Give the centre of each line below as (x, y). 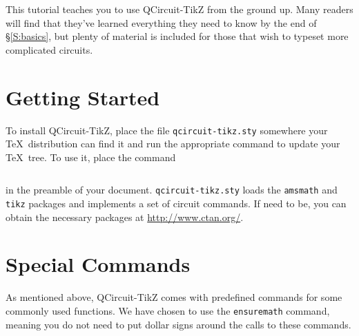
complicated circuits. (49, 49)
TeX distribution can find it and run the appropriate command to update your (173, 144)
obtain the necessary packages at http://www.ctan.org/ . (125, 217)
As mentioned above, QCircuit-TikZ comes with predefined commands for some (174, 297)
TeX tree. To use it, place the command (91, 157)
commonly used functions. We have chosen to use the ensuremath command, (168, 310)
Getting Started (83, 97)
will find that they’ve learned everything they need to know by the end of (161, 22)
